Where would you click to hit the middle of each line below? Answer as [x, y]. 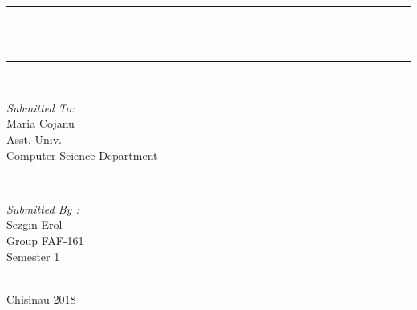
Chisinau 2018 [41, 298]
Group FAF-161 [45, 240]
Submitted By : [43, 208]
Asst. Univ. [34, 139]
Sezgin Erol [34, 224]
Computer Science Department [82, 155]
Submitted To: [41, 107]
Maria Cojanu [40, 123]
